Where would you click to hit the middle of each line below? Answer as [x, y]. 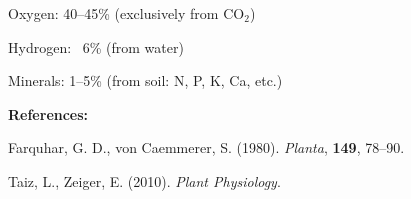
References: [48, 113]
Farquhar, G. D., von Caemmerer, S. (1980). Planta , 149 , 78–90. [206, 147]
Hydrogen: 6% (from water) [96, 46]
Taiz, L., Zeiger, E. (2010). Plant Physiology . [144, 180]
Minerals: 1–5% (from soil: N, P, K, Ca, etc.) [145, 80]
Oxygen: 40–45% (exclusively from [113, 13]
